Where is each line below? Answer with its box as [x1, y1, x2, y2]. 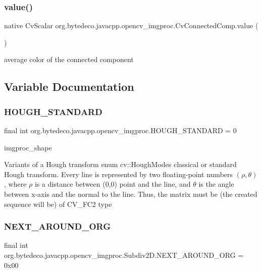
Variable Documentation [4, 79, 134, 94]
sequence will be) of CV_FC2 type [4, 198, 112, 209]
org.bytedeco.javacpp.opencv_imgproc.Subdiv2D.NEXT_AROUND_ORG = [4, 249, 244, 260]
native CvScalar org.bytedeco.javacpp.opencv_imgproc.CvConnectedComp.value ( [4, 20, 258, 31]
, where [4, 179, 27, 189]
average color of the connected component [4, 54, 134, 65]
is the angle [198, 179, 234, 189]
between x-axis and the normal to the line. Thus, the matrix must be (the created [4, 188, 257, 199]
